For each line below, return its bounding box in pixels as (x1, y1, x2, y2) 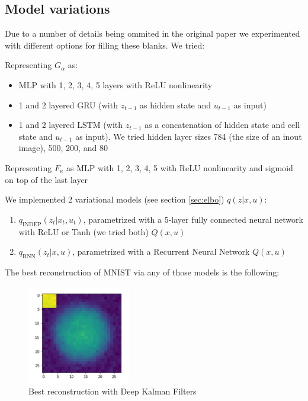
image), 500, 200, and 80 (18, 142, 108, 154)
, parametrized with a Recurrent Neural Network (72, 245, 250, 258)
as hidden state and (140, 98, 211, 111)
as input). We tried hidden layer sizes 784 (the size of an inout (75, 130, 302, 142)
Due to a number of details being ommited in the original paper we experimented (5, 27, 300, 40)
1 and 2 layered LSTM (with (18, 118, 123, 131)
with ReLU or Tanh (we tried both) (18, 225, 149, 238)
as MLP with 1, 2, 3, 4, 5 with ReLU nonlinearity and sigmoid (66, 161, 293, 174)
